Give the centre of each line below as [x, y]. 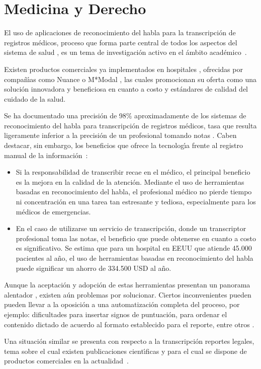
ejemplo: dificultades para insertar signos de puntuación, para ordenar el [116, 314]
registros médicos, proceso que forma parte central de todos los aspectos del [121, 42]
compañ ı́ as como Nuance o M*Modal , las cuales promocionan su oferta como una [130, 79]
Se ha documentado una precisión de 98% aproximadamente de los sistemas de [125, 116]
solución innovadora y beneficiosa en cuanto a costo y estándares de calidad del [126, 89]
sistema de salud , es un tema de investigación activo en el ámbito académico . [125, 52]
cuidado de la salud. [35, 98]
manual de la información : [46, 155]
